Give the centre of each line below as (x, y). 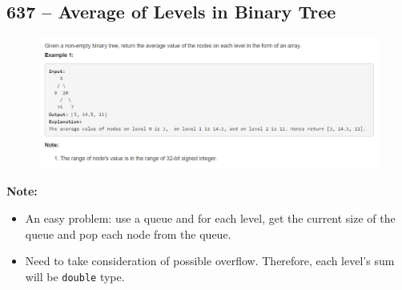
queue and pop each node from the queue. (128, 234)
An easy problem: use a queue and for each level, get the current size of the (210, 217)
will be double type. (75, 276)
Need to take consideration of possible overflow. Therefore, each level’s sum (210, 261)
